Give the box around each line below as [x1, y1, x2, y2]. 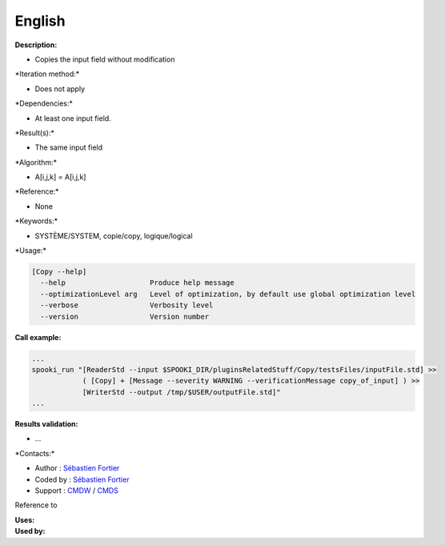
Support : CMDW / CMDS [34, 486, 119, 495]
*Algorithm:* [14, 157, 58, 167]
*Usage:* [14, 246, 47, 255]
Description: [14, 40, 58, 50]
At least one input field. [34, 113, 111, 123]
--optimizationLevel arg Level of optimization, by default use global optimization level [40, 289, 416, 299]
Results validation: [14, 419, 78, 429]
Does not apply [34, 84, 86, 94]
